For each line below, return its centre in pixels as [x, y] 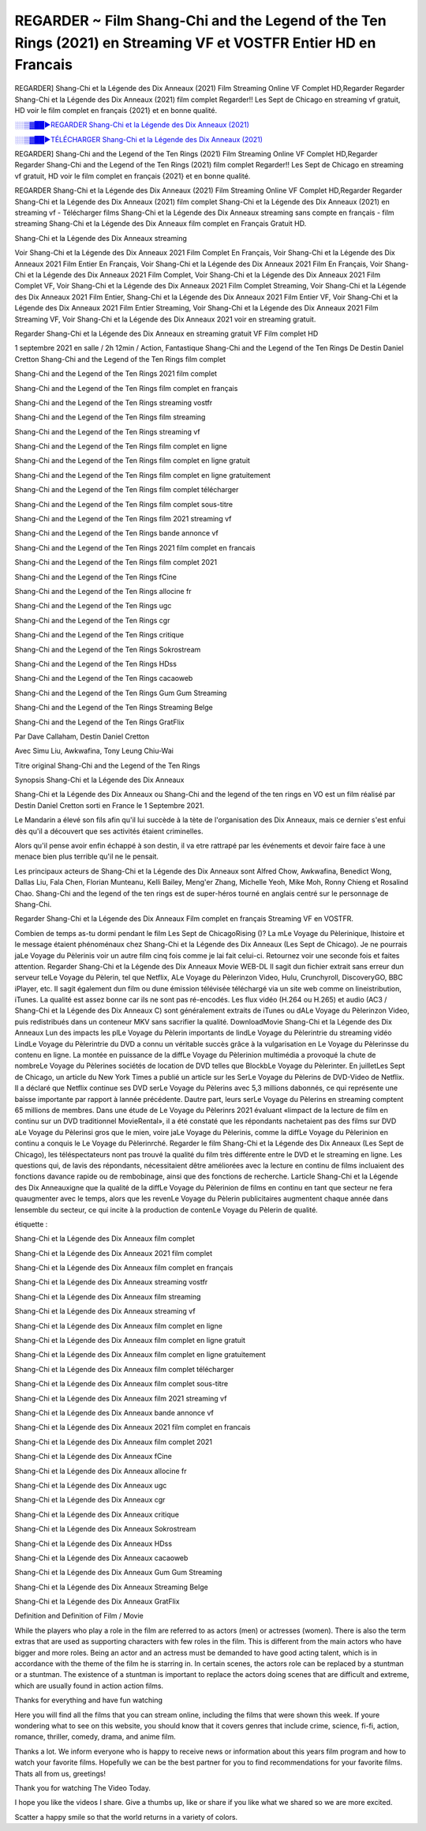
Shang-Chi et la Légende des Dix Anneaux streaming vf [105, 1311]
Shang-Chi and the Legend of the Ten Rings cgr [92, 620]
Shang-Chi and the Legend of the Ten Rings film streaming [110, 417]
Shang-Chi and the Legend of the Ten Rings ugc [93, 606]
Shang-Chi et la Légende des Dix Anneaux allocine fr [101, 1471]
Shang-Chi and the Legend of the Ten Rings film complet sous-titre [123, 504]
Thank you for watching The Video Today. [83, 1788]
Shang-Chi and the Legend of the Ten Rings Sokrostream [108, 649]
